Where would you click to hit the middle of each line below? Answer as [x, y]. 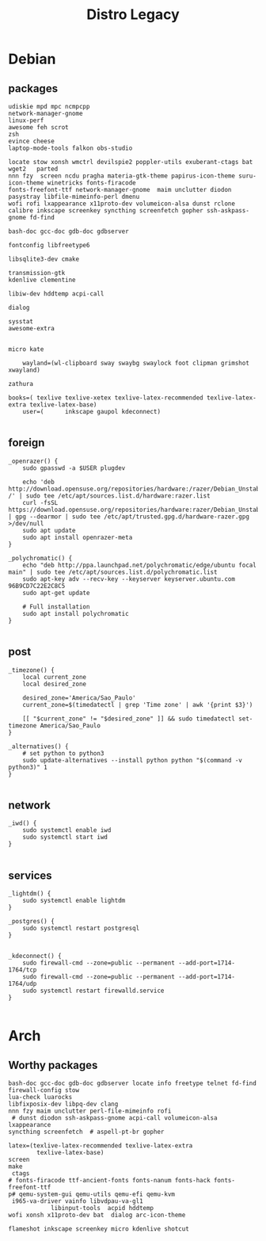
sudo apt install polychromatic [76, 613]
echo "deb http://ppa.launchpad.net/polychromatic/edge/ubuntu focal [140, 565]
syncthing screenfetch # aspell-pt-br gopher [86, 1132]
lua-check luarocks [40, 1098]
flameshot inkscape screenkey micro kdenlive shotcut [99, 1229]
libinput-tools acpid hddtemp [102, 1209]
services [30, 875]
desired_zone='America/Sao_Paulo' [79, 698]
